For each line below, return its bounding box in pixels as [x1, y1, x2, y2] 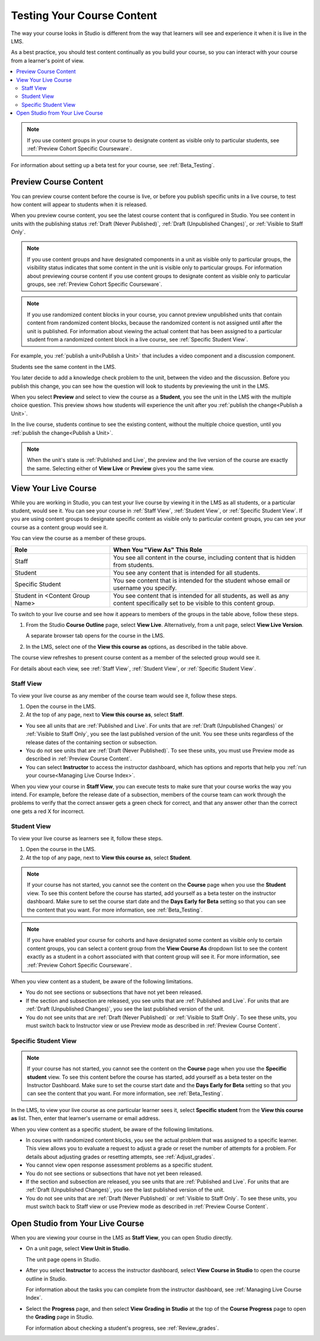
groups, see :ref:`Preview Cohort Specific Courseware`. [27, 281, 162, 288]
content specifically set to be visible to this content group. [113, 599, 276, 607]
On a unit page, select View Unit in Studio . [25, 1245, 130, 1252]
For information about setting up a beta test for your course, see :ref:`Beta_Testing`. [11, 161, 215, 168]
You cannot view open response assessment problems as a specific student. [25, 1161, 213, 1168]
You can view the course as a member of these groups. [11, 534, 146, 542]
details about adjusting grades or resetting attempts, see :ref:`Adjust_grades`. [25, 1153, 215, 1160]
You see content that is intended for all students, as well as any [113, 591, 289, 600]
